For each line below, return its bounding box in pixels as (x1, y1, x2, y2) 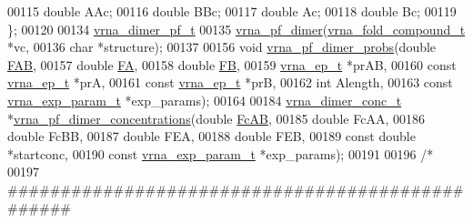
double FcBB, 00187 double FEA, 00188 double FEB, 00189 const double (7, 127, 416, 146)
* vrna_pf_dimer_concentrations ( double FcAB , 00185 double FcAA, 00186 (7, 108, 425, 127)
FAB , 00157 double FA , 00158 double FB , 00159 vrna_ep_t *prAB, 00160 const (7, 55, 457, 74)
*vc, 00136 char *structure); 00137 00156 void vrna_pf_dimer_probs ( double (7, 37, 437, 56)
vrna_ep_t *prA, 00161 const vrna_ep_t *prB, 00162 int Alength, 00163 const (7, 73, 453, 92)
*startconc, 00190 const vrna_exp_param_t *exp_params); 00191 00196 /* (7, 144, 434, 163)
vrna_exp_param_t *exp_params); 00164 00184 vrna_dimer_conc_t (7, 90, 402, 109)
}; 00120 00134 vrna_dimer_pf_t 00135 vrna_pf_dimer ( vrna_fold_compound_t (7, 19, 466, 38)
